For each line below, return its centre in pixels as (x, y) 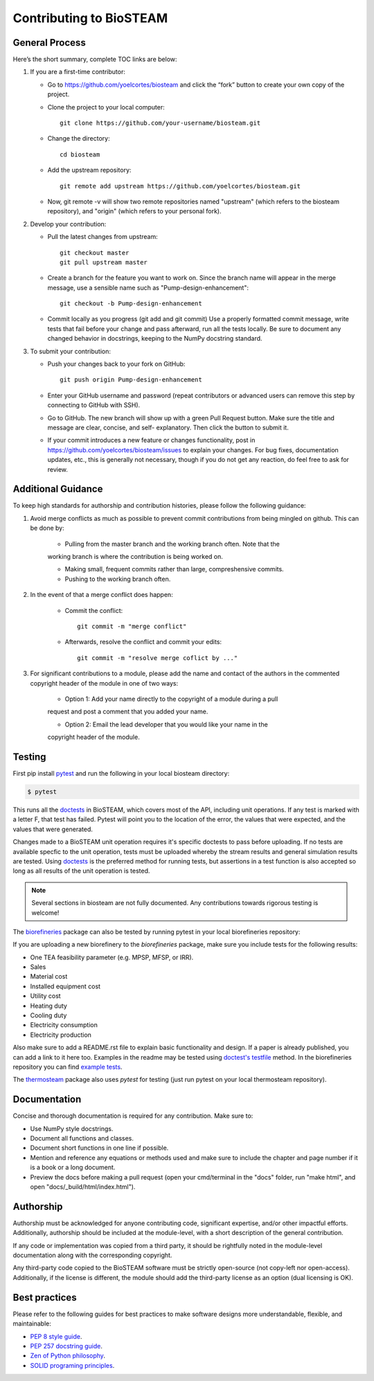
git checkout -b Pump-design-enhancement (131, 304)
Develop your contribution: (68, 224)
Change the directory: (79, 139)
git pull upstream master (104, 262)
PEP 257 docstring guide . (66, 1346)
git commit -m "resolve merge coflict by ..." (158, 658)
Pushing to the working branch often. (118, 579)
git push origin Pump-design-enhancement (131, 380)
